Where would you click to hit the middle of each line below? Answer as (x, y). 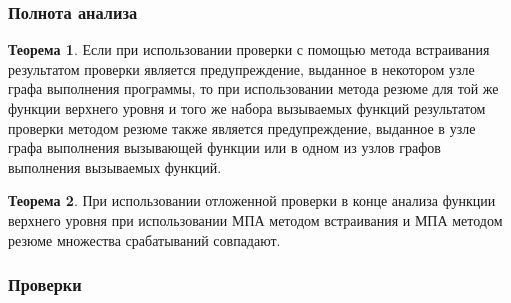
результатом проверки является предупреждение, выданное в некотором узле (241, 68)
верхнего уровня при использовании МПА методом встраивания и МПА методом (255, 219)
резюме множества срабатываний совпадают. (144, 239)
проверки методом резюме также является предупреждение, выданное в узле (242, 127)
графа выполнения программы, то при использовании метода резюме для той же (253, 88)
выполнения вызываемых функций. (115, 166)
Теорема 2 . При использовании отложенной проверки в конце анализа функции (252, 200)
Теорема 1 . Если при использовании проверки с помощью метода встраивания (249, 49)
